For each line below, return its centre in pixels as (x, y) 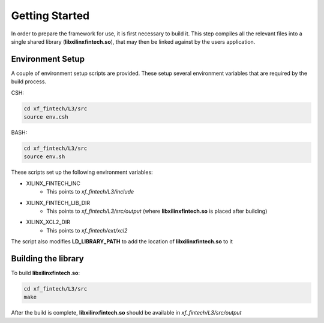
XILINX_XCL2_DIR (48, 222)
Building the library (47, 259)
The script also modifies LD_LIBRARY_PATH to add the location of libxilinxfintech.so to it (122, 242)
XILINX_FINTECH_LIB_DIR (58, 203)
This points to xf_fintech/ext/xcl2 (87, 230)
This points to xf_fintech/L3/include (90, 192)
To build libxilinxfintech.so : (46, 273)
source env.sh (44, 157)
